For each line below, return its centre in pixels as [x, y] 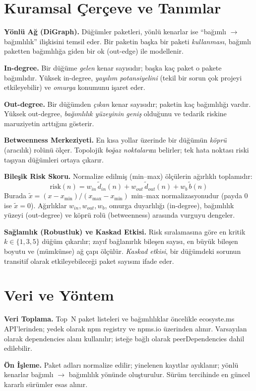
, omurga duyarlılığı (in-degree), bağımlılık [169, 205]
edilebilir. [18, 348]
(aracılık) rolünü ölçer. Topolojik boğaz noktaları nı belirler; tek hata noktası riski [127, 150]
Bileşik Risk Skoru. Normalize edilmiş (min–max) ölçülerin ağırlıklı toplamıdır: [128, 176]
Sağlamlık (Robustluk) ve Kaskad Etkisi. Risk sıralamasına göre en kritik [125, 231]
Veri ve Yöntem [59, 295]
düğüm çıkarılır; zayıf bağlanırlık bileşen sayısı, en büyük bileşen [140, 241]
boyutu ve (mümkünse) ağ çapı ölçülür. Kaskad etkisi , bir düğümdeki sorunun [123, 251]
